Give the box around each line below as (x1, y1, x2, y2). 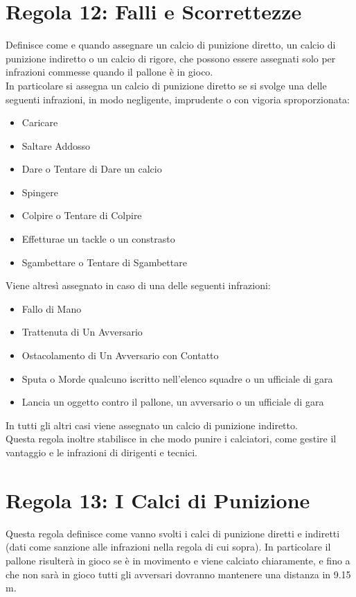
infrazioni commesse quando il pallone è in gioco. (6, 64, 213, 79)
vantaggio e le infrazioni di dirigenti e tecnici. (6, 445, 197, 459)
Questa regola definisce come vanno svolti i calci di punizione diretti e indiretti (6, 526, 340, 540)
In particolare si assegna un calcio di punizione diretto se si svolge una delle (6, 78, 327, 92)
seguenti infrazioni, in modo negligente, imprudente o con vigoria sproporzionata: (6, 92, 350, 106)
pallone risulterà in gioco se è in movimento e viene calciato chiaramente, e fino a (6, 553, 350, 567)
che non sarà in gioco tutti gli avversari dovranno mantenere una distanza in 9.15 (6, 566, 351, 581)
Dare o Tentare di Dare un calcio (21, 162, 162, 176)
